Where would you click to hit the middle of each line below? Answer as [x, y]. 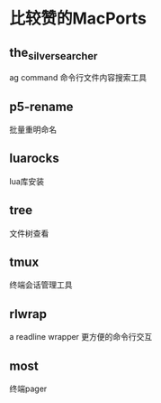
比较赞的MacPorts [78, 19]
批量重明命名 [33, 129]
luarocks [35, 159]
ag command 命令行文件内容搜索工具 [78, 78]
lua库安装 [27, 181]
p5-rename [41, 106]
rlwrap [28, 314]
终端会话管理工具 [41, 285]
